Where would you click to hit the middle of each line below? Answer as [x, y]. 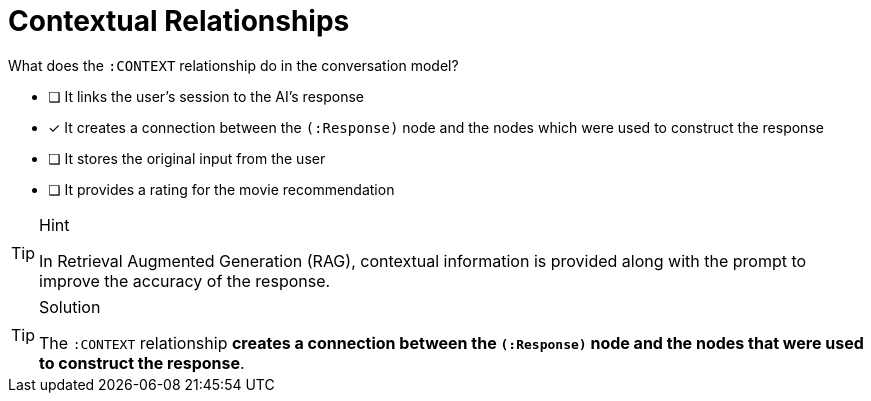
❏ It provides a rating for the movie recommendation [221, 189]
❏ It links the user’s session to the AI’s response [206, 96]
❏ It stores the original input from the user [187, 158]
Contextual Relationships [179, 21]
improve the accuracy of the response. [185, 280]
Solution [70, 306]
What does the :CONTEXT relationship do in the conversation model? [233, 65]
